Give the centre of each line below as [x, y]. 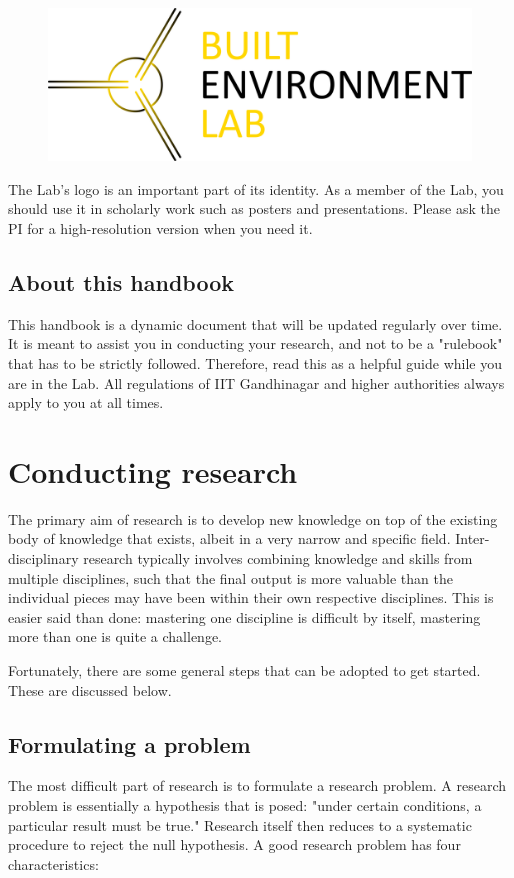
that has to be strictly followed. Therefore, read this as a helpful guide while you [255, 362]
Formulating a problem [129, 743]
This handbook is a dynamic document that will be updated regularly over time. [255, 323]
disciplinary [43, 558]
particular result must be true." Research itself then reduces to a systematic [240, 824]
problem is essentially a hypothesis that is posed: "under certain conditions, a [245, 805]
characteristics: [53, 863]
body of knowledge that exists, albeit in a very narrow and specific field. [229, 538]
